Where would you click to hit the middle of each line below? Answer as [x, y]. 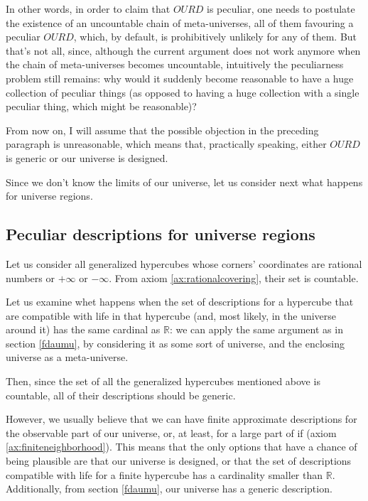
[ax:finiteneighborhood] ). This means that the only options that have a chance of [182, 447]
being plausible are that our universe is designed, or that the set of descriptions [179, 461]
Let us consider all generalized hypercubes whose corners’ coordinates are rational [184, 263]
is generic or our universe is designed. [87, 157]
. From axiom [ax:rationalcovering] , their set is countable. [234, 278]
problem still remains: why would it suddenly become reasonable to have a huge [180, 78]
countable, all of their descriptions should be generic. [121, 395]
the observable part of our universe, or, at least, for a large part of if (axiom [171, 432]
